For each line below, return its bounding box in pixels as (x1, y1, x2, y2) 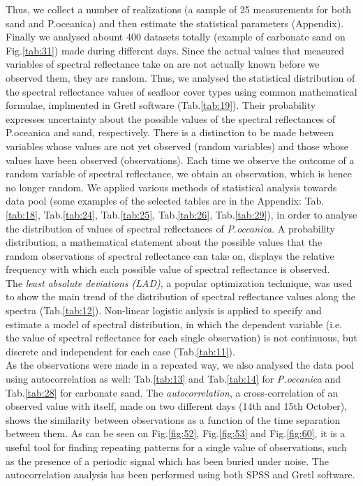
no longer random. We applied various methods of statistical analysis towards (6, 179, 337, 194)
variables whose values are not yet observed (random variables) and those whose (6, 138, 349, 153)
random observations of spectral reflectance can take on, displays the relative (6, 248, 334, 263)
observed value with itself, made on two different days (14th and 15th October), (6, 399, 348, 413)
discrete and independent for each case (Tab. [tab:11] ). (6, 344, 235, 358)
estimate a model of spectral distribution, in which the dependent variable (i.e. (6, 316, 343, 331)
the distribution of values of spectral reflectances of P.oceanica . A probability (6, 221, 335, 235)
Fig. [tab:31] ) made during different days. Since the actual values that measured (6, 43, 345, 57)
